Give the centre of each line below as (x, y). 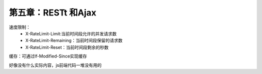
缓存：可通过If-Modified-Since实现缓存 (48, 56)
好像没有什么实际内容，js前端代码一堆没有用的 (55, 65)
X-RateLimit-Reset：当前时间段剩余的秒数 (67, 47)
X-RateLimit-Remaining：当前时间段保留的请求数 (74, 41)
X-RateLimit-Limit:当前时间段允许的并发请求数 (71, 33)
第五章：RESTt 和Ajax (53, 13)
